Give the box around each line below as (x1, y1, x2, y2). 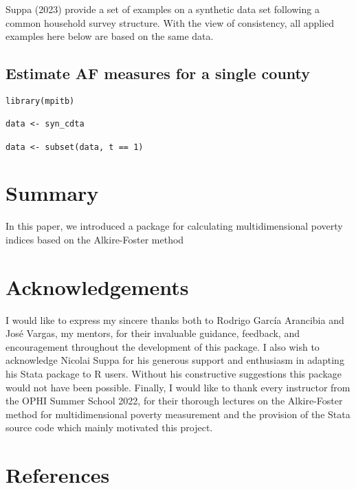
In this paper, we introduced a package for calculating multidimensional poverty (5, 219, 343, 233)
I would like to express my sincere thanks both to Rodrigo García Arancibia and (5, 312, 344, 327)
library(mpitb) (5, 96, 75, 106)
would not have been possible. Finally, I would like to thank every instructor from (5, 380, 351, 394)
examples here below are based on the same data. (5, 29, 214, 43)
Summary (5, 179, 99, 207)
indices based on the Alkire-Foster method (5, 232, 184, 246)
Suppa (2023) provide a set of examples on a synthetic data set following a (5, 2, 320, 16)
